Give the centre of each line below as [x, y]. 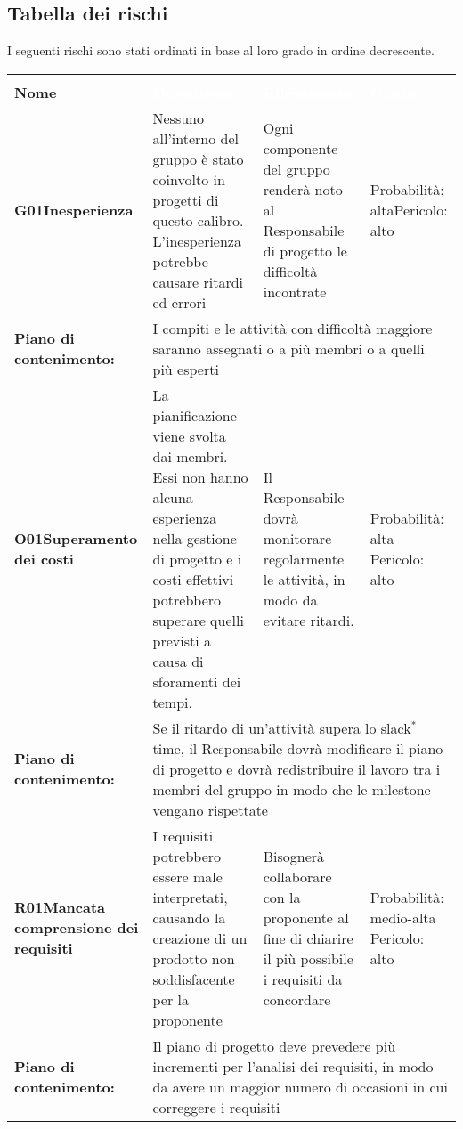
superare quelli [198, 620]
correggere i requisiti [216, 1107]
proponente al [306, 917]
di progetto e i [197, 558]
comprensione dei [77, 928]
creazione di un [200, 938]
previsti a [182, 640]
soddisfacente [194, 979]
